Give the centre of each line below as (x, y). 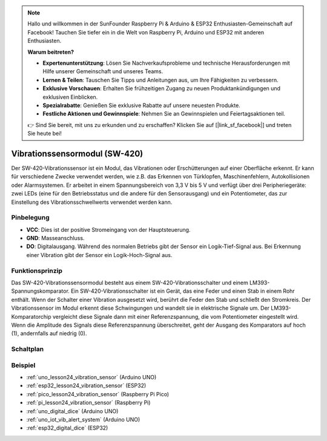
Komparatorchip (31, 316)
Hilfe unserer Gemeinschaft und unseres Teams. (103, 71)
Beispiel (23, 365)
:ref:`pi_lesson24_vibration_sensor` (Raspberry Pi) (88, 403)
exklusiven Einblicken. (70, 97)
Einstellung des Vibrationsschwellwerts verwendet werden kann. (92, 202)
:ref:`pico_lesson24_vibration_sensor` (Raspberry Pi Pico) (98, 394)
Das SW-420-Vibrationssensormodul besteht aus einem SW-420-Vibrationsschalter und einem (130, 283)
